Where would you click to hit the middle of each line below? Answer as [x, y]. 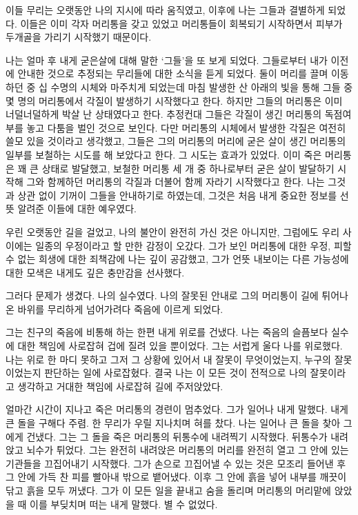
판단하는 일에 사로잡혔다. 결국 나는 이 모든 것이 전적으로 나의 [176, 373]
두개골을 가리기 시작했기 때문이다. [79, 37]
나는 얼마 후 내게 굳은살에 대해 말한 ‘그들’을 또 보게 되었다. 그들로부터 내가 [167, 60]
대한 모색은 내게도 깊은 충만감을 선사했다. [95, 272]
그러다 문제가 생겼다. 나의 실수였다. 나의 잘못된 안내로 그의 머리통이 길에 [162, 295]
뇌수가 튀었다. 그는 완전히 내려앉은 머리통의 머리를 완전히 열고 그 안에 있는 [188, 450]
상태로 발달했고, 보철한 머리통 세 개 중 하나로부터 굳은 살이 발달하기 [188, 168]
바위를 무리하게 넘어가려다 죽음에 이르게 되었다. [120, 309]
